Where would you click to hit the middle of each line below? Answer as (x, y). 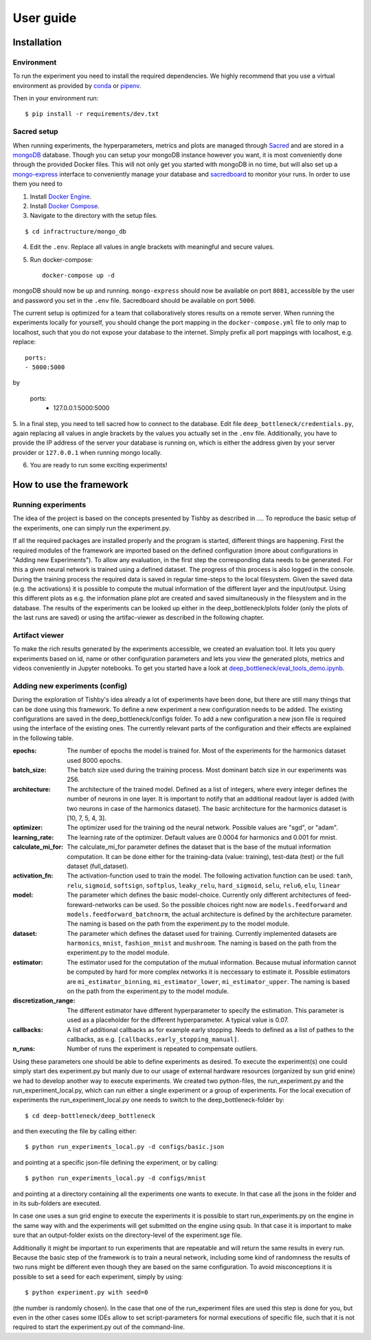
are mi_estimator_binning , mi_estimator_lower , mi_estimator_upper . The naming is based (209, 981)
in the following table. (43, 738)
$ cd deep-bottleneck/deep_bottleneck (90, 1116)
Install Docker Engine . (61, 197)
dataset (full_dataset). (98, 866)
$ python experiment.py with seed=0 (87, 1293)
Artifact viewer (38, 635)
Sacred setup (35, 132)
